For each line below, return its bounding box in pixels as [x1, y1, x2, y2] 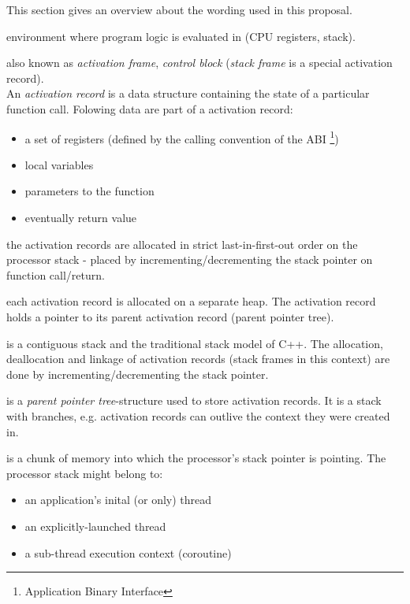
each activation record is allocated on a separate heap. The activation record [6, 293, 376, 309]
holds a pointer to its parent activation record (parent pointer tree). [6, 308, 334, 324]
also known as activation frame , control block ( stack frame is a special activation [6, 54, 393, 71]
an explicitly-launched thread [24, 517, 166, 534]
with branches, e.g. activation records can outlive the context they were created [6, 407, 390, 424]
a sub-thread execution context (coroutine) [24, 544, 232, 561]
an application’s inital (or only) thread [24, 491, 212, 508]
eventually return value [24, 209, 137, 225]
